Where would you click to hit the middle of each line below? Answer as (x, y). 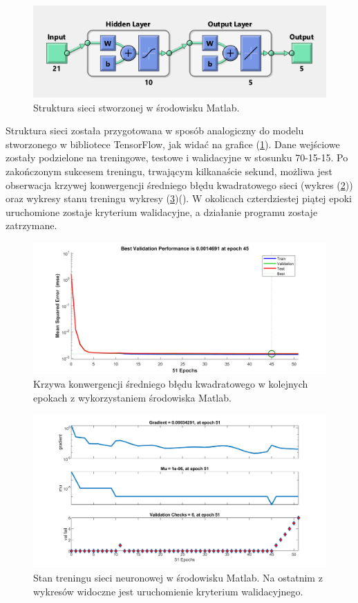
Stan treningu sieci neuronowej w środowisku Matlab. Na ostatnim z (178, 578)
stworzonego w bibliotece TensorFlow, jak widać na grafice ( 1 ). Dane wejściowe (173, 144)
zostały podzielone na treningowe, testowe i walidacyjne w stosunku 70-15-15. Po (177, 157)
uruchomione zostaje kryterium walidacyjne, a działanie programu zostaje (162, 211)
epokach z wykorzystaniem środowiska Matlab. (132, 397)
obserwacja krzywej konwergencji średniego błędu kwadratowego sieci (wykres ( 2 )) (179, 184)
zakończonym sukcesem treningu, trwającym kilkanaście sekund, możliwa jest (169, 171)
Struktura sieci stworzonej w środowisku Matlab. (136, 107)
